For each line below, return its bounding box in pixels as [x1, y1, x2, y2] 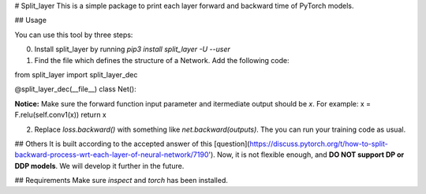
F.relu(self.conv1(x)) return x [14, 110, 106, 120]
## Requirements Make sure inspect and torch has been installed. [14, 176, 229, 185]
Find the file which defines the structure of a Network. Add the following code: [34, 55, 290, 65]
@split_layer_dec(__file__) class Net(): [14, 84, 137, 94]
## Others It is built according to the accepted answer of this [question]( [14, 139, 250, 148]
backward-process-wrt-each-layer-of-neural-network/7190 [14, 150, 209, 159]
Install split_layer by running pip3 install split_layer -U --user [34, 44, 230, 54]
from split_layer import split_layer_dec [14, 69, 138, 79]
